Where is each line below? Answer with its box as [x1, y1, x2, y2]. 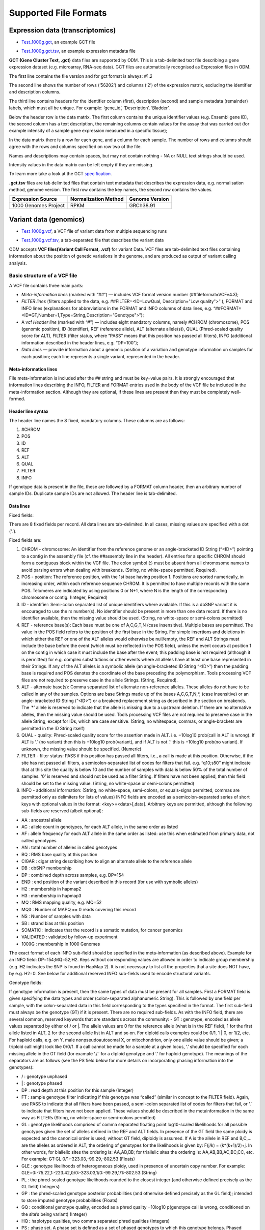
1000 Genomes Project [12, 202, 65, 209]
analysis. [9, 260, 27, 266]
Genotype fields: [9, 980, 43, 985]
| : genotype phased [21, 1080, 62, 1086]
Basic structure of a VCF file [9, 272, 78, 279]
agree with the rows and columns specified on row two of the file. [9, 144, 142, 150]
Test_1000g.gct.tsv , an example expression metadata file [21, 48, 136, 54]
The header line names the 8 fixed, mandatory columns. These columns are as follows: [9, 417, 185, 423]
